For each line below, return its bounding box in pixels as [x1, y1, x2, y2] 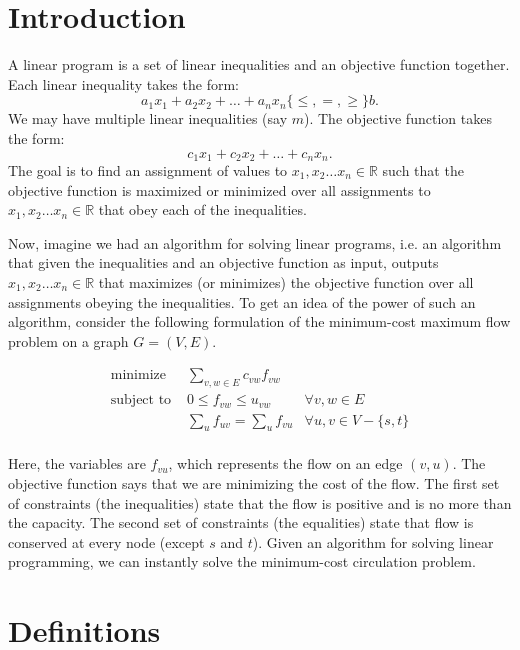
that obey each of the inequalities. [98, 199, 307, 220]
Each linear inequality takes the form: [8, 73, 239, 94]
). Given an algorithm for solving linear [252, 531, 494, 552]
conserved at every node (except [8, 531, 205, 552]
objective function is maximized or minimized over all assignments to [8, 179, 431, 200]
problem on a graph [8, 330, 129, 351]
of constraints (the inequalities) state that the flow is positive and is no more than [8, 492, 512, 513]
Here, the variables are [8, 453, 146, 474]
